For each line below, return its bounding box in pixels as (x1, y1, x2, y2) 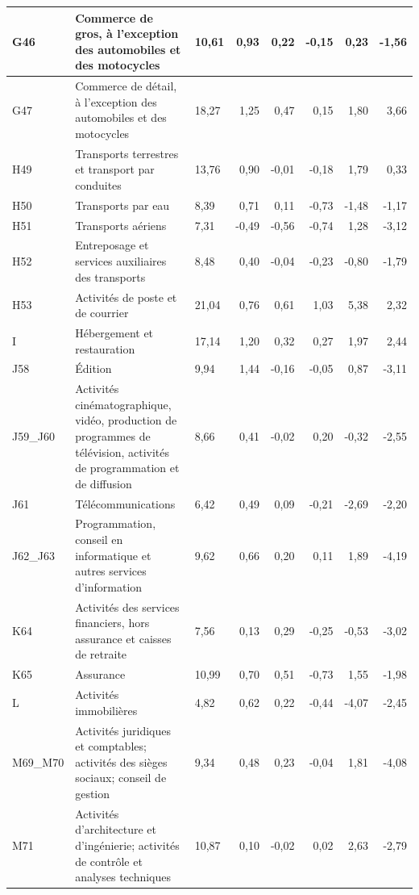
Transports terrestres (75, 144, 179, 161)
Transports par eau (75, 196, 170, 213)
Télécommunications (75, 495, 176, 512)
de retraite (75, 646, 127, 663)
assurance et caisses (75, 629, 172, 646)
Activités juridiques (75, 721, 172, 738)
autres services (75, 563, 147, 579)
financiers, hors (75, 614, 150, 631)
